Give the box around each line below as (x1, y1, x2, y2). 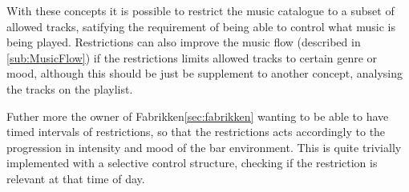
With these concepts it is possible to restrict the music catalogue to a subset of (6, 2, 395, 18)
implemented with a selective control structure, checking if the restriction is (6, 154, 378, 171)
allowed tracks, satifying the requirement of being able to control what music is (6, 18, 396, 34)
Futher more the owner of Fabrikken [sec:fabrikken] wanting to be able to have (6, 107, 389, 124)
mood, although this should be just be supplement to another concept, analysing (6, 65, 403, 82)
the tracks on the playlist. (6, 80, 133, 97)
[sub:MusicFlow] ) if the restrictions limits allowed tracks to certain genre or (6, 49, 378, 66)
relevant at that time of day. (6, 170, 145, 186)
